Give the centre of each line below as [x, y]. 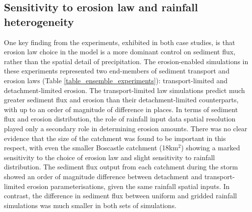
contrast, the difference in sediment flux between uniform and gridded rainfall [121, 196]
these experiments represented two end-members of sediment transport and [117, 71]
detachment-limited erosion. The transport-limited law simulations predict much [125, 90]
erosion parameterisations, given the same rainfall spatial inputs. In [128, 186]
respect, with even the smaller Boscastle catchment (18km [91, 148]
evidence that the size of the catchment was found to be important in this [115, 138]
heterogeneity [39, 21]
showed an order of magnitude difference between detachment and [103, 176]
